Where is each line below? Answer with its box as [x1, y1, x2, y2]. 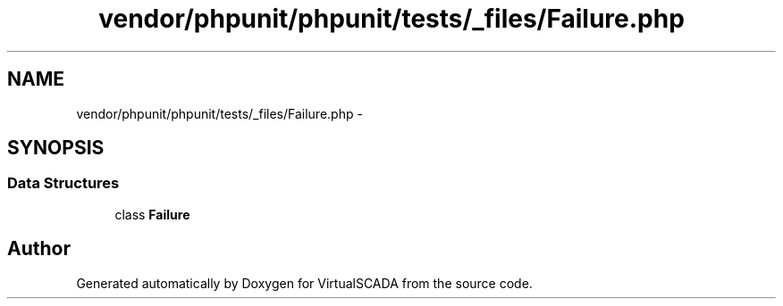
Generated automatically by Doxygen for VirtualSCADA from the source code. [76, 275, 533, 291]
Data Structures [7, 174, 120, 193]
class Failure [114, 206, 190, 222]
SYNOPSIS [7, 136, 105, 160]
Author [7, 237, 71, 261]
